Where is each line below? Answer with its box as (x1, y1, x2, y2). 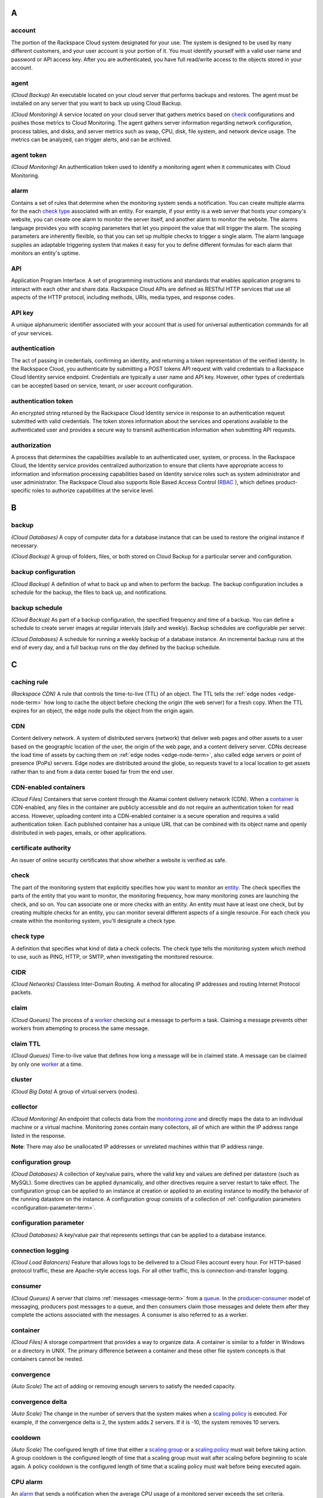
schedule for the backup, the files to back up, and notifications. (11, 588, 167, 596)
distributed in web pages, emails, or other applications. (11, 829, 147, 836)
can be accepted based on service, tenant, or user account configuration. (11, 382, 193, 389)
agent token (11, 150, 47, 159)
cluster (11, 1076, 32, 1084)
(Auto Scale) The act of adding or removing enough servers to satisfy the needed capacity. (11, 1383, 236, 1390)
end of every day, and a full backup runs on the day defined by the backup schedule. (11, 644, 221, 651)
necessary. (11, 542, 39, 549)
